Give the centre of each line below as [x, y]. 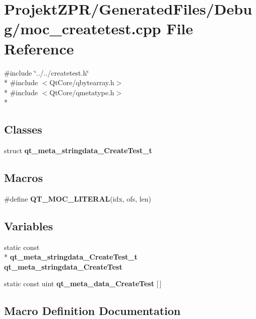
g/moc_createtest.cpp [83, 28]
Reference [39, 48]
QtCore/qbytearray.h [82, 82]
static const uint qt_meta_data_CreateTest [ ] [83, 283]
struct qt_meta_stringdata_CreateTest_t [78, 150]
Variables [29, 226]
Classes [23, 129]
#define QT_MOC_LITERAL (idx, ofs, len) [78, 198]
